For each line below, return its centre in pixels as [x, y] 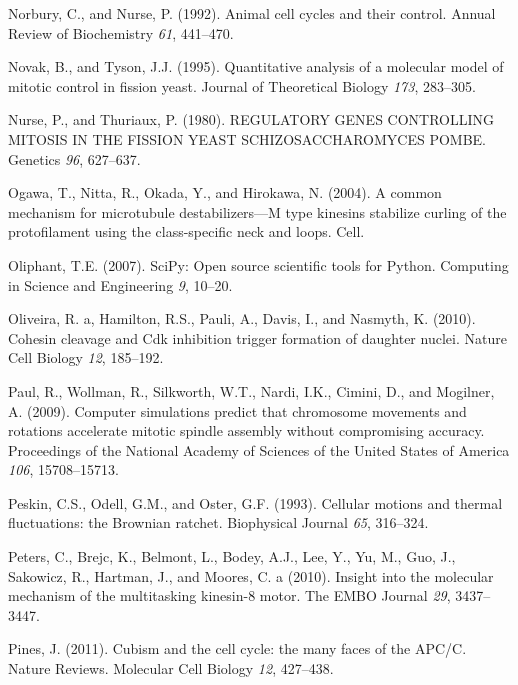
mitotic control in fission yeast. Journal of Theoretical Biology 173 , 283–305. [242, 85]
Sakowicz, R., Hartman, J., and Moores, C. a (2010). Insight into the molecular [251, 575]
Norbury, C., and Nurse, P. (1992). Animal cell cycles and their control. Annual [252, 13]
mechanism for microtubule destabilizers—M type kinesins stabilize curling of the [257, 211]
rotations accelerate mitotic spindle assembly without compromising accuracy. [246, 430]
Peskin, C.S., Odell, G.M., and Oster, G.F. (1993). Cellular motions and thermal [255, 502]
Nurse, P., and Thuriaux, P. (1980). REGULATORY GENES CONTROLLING [251, 119]
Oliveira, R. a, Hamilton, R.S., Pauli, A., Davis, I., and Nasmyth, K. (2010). [242, 318]
